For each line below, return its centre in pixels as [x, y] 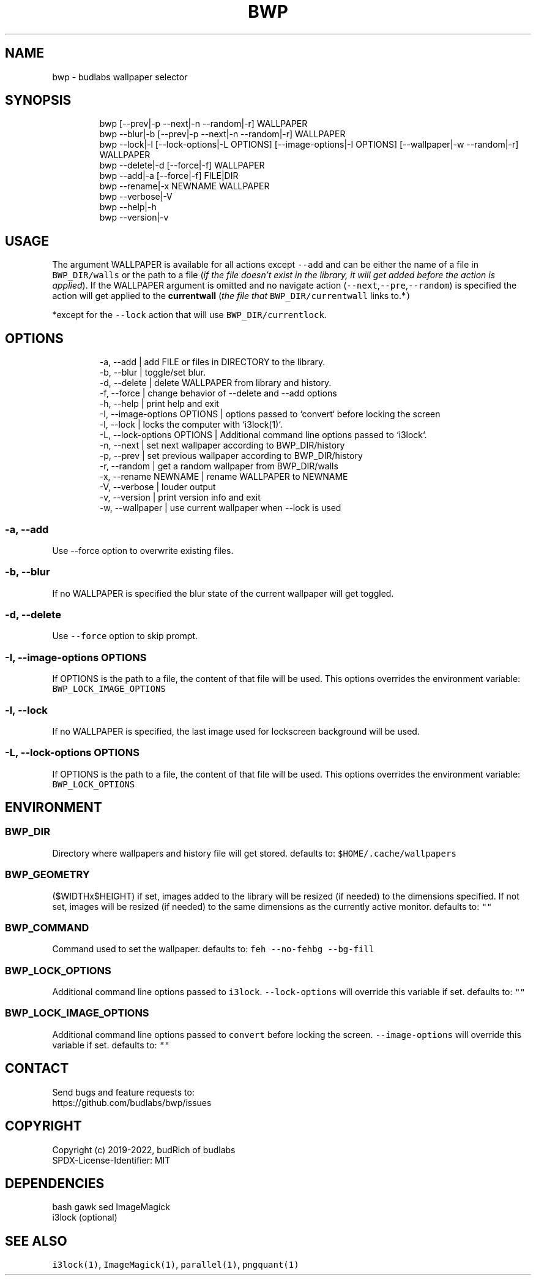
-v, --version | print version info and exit [180, 498]
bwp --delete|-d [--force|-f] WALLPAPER [182, 165]
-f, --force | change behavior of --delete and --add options [218, 393]
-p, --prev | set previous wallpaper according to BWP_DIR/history [231, 456]
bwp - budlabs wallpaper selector [120, 77]
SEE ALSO [36, 1241]
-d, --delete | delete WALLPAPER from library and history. [215, 383]
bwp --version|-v [134, 218]
